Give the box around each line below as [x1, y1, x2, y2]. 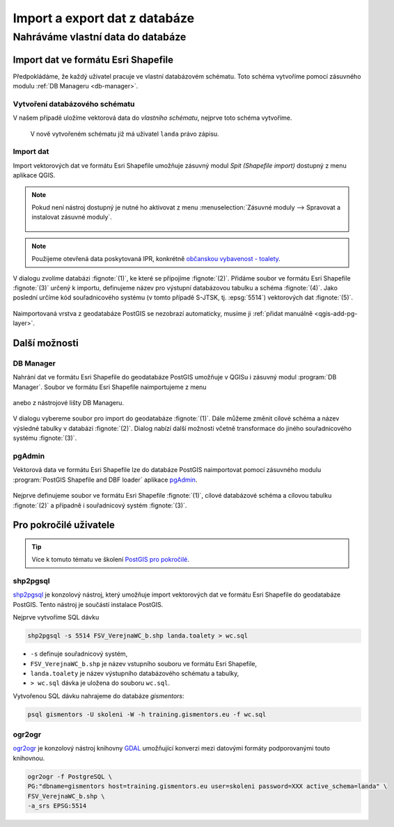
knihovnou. [13, 754, 45, 762]
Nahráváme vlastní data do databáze [13, 31, 187, 43]
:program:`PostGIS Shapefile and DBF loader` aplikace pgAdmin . [13, 475, 198, 484]
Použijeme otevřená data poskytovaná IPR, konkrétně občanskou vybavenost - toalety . [31, 255, 281, 263]
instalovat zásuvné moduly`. [31, 213, 113, 221]
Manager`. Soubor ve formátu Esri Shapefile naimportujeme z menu [13, 383, 207, 391]
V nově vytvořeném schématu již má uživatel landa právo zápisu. [30, 129, 219, 138]
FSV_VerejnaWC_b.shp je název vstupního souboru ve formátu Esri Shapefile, [30, 659, 258, 668]
